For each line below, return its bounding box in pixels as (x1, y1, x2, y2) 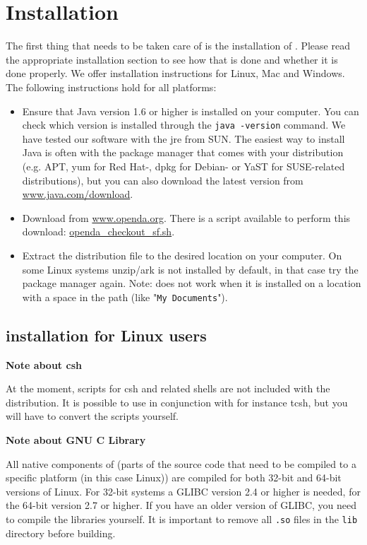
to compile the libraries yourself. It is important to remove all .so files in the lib (6, 511, 358, 526)
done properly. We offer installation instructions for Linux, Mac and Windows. (6, 66, 345, 81)
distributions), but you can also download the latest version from (22, 172, 303, 187)
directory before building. (6, 525, 116, 540)
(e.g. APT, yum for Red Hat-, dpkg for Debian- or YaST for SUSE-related (22, 158, 345, 173)
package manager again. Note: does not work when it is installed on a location (22, 276, 361, 291)
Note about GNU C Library (6, 432, 146, 447)
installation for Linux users (6, 324, 207, 346)
